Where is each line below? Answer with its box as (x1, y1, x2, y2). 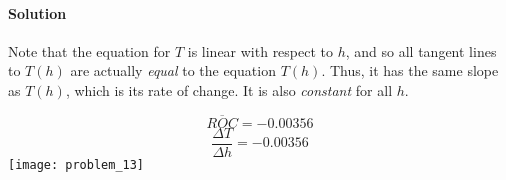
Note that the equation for (8, 40, 171, 61)
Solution (8, 2, 67, 23)
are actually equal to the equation (70, 60, 276, 81)
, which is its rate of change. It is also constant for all (65, 79, 393, 100)
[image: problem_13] (8, 157, 145, 172)
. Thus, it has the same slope (321, 60, 499, 81)
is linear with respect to (187, 40, 334, 61)
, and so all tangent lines (345, 40, 497, 61)
